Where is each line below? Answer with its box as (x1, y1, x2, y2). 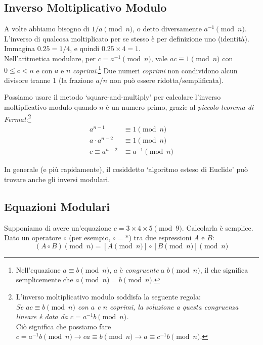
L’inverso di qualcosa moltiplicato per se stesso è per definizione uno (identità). (4, 33, 249, 44)
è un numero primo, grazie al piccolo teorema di (106, 102, 254, 112)
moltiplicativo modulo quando (4, 102, 97, 112)
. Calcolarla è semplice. (182, 222, 253, 233)
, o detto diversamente (133, 23, 202, 34)
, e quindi (70, 43, 100, 54)
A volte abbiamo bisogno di (4, 23, 90, 34)
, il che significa (200, 264, 248, 275)
